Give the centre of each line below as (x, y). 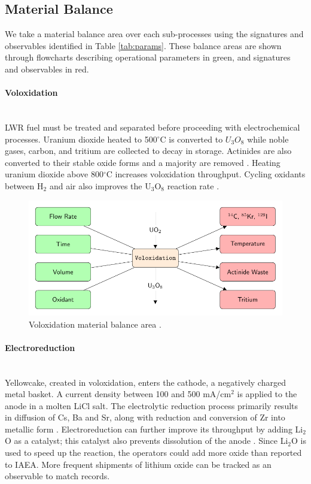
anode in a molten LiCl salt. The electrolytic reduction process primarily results (152, 405)
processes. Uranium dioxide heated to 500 (81, 139)
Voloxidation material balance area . (95, 324)
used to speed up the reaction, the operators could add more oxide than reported (153, 453)
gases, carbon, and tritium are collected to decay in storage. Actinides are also (148, 151)
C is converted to (191, 139)
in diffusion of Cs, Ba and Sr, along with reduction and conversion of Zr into (145, 417)
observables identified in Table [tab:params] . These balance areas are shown (143, 45)
